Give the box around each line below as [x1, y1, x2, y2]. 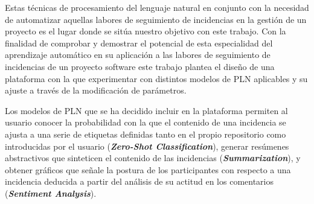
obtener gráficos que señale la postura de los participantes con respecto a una [5, 163, 291, 176]
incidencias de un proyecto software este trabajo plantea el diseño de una [5, 60, 275, 72]
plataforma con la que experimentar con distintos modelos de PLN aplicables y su [5, 72, 308, 84]
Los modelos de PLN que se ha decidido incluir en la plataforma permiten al [5, 104, 288, 116]
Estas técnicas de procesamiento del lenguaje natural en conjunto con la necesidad [5, 1, 309, 13]
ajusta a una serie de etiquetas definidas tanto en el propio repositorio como [5, 127, 286, 140]
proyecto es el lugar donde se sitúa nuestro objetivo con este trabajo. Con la [5, 25, 286, 37]
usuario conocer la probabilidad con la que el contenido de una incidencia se [5, 116, 286, 129]
